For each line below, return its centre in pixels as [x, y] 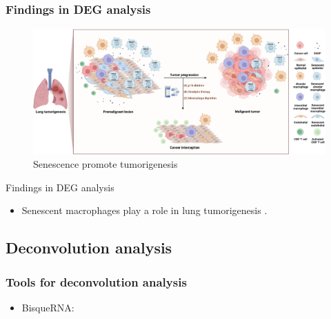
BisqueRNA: [48, 307]
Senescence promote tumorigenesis [106, 164]
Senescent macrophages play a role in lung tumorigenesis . [144, 210]
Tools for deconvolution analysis [96, 281]
